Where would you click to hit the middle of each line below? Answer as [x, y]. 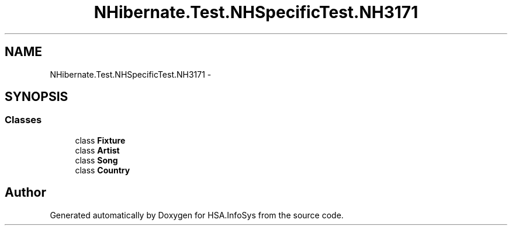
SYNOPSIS [37, 97]
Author [25, 193]
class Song [96, 160]
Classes [23, 120]
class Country [103, 170]
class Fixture [100, 140]
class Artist [97, 150]
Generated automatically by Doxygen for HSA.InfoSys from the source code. [197, 215]
